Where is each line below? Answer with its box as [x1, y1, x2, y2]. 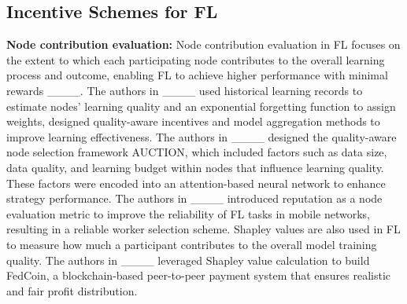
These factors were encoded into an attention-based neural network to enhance [6, 174, 386, 191]
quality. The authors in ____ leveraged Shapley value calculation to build [6, 251, 370, 268]
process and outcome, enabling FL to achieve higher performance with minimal [6, 67, 388, 83]
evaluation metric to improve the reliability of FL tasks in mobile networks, [6, 205, 370, 222]
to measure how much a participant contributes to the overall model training [6, 236, 377, 252]
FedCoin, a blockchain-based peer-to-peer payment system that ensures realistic [6, 267, 391, 284]
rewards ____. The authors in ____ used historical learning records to [6, 82, 363, 98]
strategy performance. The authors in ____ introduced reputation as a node [6, 190, 383, 207]
